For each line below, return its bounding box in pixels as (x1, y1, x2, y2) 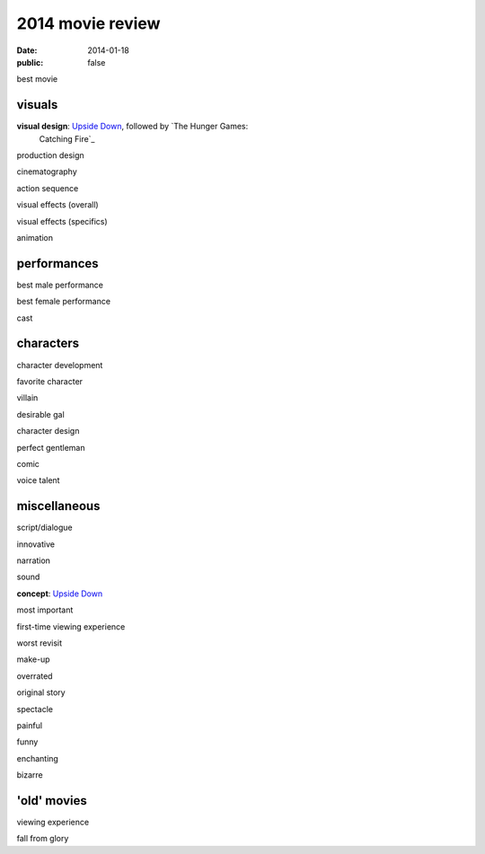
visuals (16, 97, 58, 112)
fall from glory (16, 833, 69, 844)
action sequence (16, 182, 79, 193)
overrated (16, 670, 53, 682)
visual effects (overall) (16, 199, 99, 210)
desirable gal (16, 409, 65, 419)
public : (16, 57, 44, 67)
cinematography (16, 166, 78, 177)
